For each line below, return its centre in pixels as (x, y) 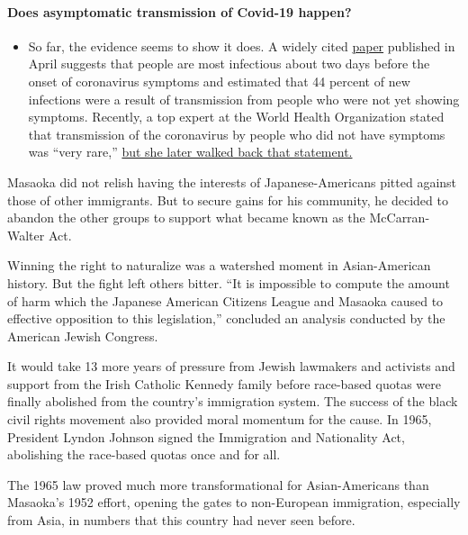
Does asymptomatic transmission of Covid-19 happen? (180, 11)
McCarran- (400, 218)
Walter (26, 235)
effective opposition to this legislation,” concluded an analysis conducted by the (226, 318)
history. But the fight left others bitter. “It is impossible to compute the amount (229, 282)
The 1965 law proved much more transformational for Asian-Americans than (218, 484)
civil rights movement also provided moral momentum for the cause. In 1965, (220, 419)
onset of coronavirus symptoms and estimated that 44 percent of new (219, 81)
